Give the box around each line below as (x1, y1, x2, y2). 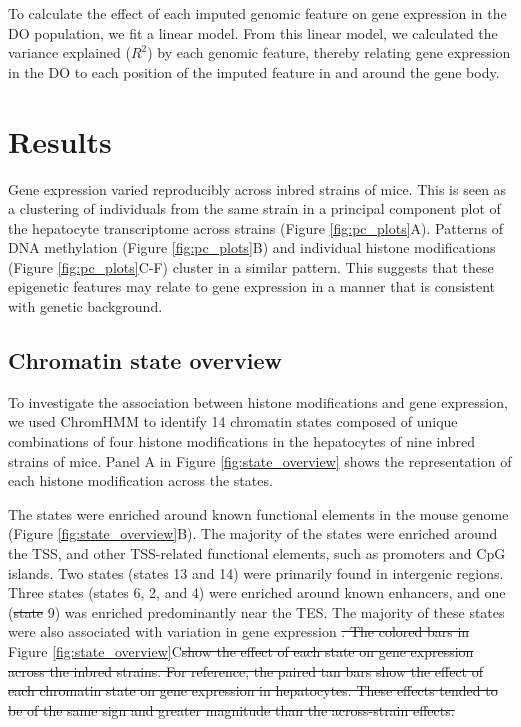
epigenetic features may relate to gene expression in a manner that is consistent (8, 276, 496, 297)
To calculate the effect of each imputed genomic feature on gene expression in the (8, 3, 507, 23)
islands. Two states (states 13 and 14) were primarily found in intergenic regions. (8, 562, 504, 583)
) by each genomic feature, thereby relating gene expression (147, 42, 511, 63)
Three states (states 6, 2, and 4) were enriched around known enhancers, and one (8, 582, 506, 603)
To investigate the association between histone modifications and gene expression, (8, 391, 508, 412)
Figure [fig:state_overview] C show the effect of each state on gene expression (8, 640, 474, 661)
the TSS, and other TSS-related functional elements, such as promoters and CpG (8, 543, 506, 564)
